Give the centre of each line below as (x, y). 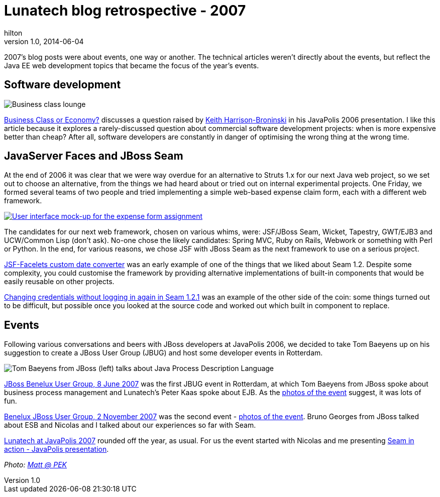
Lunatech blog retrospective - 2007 (125, 11)
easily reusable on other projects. (59, 282)
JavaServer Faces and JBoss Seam (94, 156)
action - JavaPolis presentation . (57, 449)
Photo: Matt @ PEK (36, 465)
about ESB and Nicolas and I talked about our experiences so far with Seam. (130, 425)
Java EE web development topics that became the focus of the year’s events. (132, 65)
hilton (13, 33)
